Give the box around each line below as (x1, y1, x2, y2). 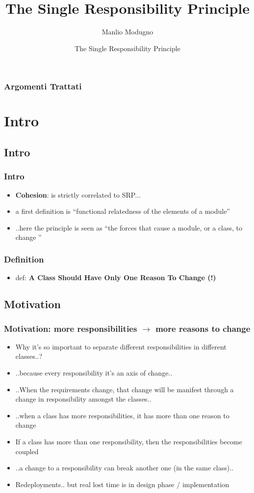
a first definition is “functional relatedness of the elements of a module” (15, 206, 230, 216)
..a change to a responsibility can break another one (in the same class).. (15, 463, 234, 473)
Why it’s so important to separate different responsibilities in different (15, 341, 227, 351)
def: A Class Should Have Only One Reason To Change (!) (15, 272, 216, 283)
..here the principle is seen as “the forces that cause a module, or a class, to (15, 222, 243, 232)
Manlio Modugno (102, 27, 153, 37)
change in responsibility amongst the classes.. (15, 394, 152, 404)
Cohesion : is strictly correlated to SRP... (15, 189, 141, 200)
